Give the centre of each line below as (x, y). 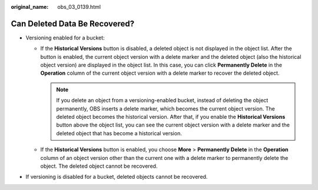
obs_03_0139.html (79, 7)
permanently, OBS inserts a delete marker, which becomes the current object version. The (165, 108)
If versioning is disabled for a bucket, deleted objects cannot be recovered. (117, 177)
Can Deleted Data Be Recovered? (73, 24)
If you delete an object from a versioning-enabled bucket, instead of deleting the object (162, 101)
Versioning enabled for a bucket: (65, 38)
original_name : (30, 7)
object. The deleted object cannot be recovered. (99, 166)
